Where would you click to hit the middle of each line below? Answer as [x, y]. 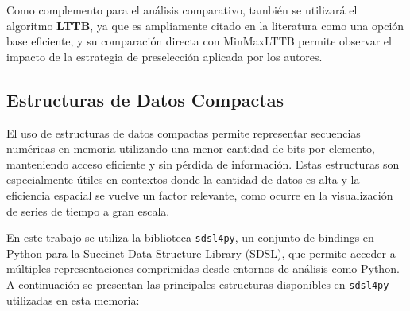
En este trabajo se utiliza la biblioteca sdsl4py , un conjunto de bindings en [190, 237]
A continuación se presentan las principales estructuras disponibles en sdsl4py [198, 284]
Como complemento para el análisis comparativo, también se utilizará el [182, 10]
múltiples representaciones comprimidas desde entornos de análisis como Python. [203, 268]
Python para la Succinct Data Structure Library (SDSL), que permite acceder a [201, 253]
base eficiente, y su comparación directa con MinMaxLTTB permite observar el [199, 41]
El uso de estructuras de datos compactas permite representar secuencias [184, 132]
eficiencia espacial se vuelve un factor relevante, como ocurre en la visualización [200, 194]
